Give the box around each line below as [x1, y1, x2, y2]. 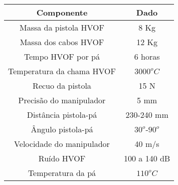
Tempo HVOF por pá [24, 51, 100, 62]
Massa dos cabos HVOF [20, 36, 104, 48]
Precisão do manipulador [18, 94, 106, 106]
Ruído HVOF [38, 152, 86, 164]
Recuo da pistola [33, 80, 91, 91]
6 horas [134, 51, 160, 62]
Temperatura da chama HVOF [8, 65, 116, 77]
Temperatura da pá [28, 167, 96, 178]
